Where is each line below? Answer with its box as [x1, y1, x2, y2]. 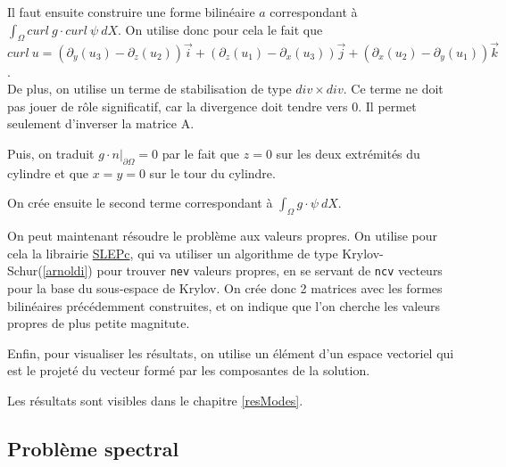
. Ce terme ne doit [343, 79, 444, 98]
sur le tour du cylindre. [149, 163, 276, 182]
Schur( [7, 261, 43, 280]
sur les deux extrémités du [276, 143, 420, 162]
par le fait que [162, 143, 240, 162]
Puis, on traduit [7, 143, 95, 162]
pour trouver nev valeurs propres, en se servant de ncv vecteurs [96, 261, 443, 280]
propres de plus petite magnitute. [7, 314, 190, 332]
